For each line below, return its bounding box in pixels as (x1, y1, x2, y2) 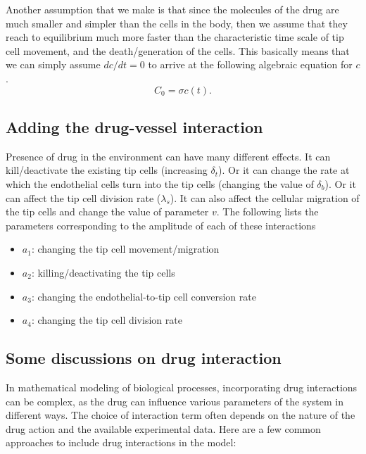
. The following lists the (216, 204, 319, 219)
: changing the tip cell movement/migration (31, 241, 220, 256)
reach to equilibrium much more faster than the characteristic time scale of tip (6, 30, 344, 44)
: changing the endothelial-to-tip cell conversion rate (31, 289, 256, 303)
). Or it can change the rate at (218, 163, 350, 177)
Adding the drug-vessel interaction (6, 115, 263, 137)
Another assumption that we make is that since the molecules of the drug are (6, 2, 339, 16)
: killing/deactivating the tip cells (31, 265, 175, 279)
